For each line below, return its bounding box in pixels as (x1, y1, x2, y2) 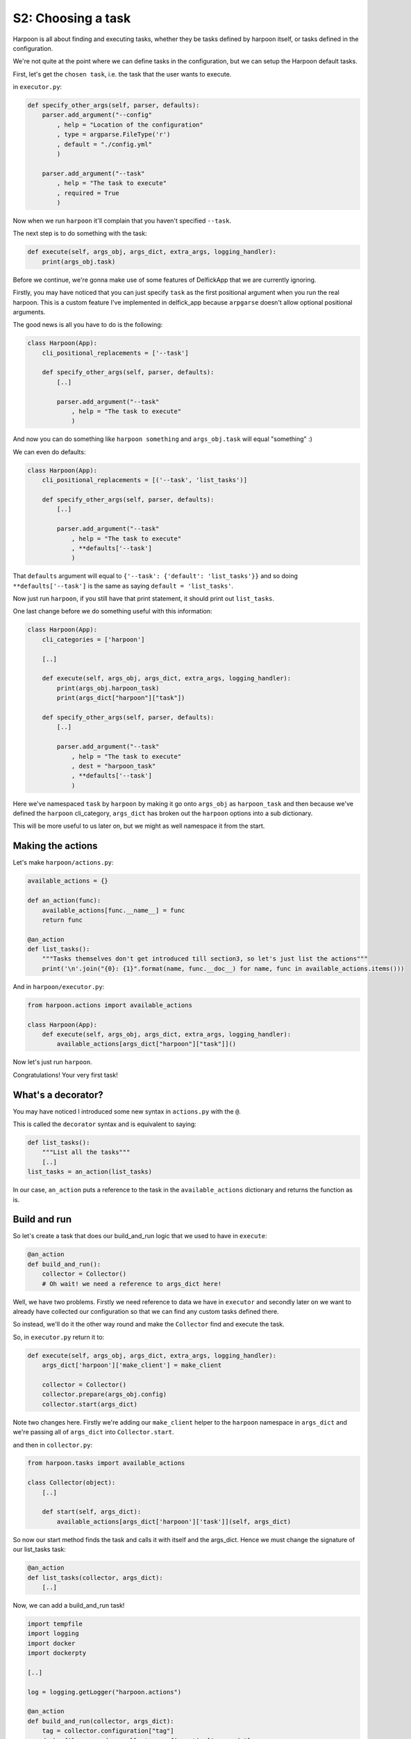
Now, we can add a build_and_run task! (12, 1601, 125, 1610)
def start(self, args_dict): (42, 1508, 142, 1516)
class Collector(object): (27, 1479, 116, 1486)
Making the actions (12, 840, 98, 852)
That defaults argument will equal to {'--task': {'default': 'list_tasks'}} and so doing (12, 572, 299, 580)
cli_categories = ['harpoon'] (42, 635, 145, 643)
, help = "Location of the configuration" (56, 120, 204, 129)
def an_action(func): (27, 897, 101, 904)
